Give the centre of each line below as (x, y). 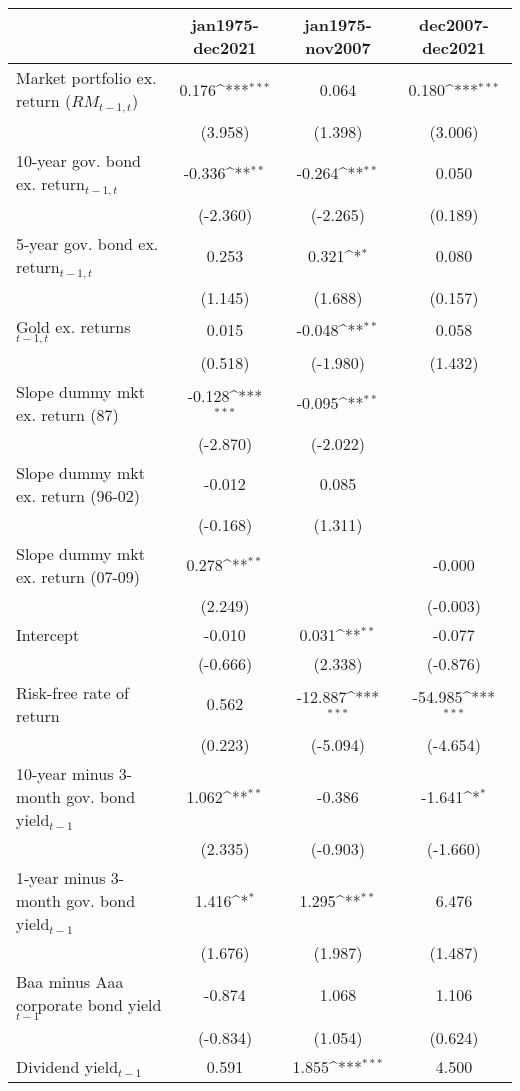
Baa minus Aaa (70, 981)
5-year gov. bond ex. (87, 243)
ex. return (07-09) (78, 576)
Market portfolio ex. (86, 77)
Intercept (48, 634)
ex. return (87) (67, 414)
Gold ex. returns (73, 326)
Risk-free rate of (72, 692)
